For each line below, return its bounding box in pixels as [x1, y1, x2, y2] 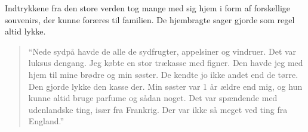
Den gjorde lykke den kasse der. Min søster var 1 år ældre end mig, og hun [28, 80, 303, 92]
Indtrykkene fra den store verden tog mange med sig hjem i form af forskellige [5, 2, 291, 14]
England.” [28, 115, 64, 127]
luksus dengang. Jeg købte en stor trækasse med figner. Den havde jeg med [28, 56, 303, 69]
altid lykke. [5, 25, 46, 37]
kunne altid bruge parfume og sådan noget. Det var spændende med [28, 92, 278, 104]
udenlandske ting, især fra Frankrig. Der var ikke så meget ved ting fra [28, 103, 288, 115]
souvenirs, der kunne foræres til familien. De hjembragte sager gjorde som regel [5, 13, 295, 26]
